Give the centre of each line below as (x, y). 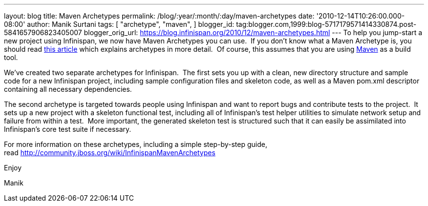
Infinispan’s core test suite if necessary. (68, 129)
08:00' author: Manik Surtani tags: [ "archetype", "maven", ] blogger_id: (119, 24)
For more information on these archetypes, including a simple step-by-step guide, (136, 144)
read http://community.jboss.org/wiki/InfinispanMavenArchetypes (110, 153)
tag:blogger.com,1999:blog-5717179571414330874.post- (326, 24)
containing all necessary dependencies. (68, 89)
